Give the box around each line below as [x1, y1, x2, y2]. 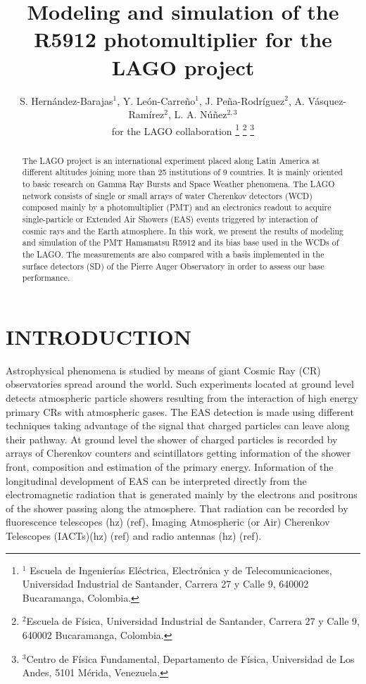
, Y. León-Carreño [117, 93, 196, 108]
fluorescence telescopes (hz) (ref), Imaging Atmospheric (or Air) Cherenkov [6, 514, 330, 529]
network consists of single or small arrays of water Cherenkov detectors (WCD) [22, 189, 313, 201]
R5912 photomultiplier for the [34, 25, 332, 53]
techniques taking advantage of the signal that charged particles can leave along [6, 418, 350, 433]
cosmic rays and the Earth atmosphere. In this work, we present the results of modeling [22, 224, 344, 236]
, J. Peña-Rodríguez [199, 93, 285, 108]
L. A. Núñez [174, 107, 227, 122]
